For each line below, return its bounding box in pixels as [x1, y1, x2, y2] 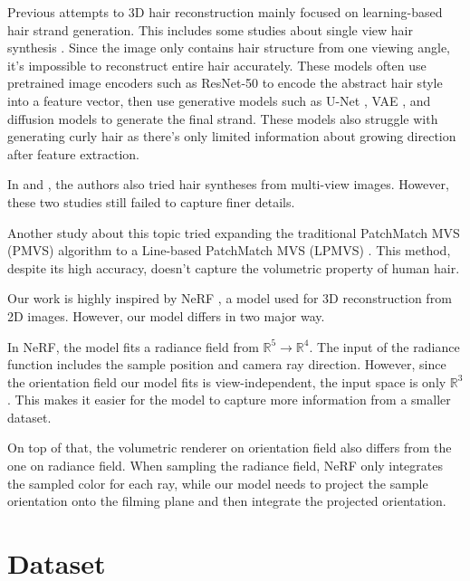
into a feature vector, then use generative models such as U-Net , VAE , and [7, 90, 431, 110]
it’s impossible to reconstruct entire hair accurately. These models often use [7, 55, 427, 74]
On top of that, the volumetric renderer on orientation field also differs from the [7, 438, 452, 457]
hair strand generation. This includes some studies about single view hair [7, 20, 413, 39]
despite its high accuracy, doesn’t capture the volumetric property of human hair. [7, 258, 460, 277]
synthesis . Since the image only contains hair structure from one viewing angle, [7, 38, 450, 57]
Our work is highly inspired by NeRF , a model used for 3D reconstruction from [7, 289, 452, 308]
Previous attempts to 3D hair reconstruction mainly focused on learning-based [7, 3, 443, 21]
